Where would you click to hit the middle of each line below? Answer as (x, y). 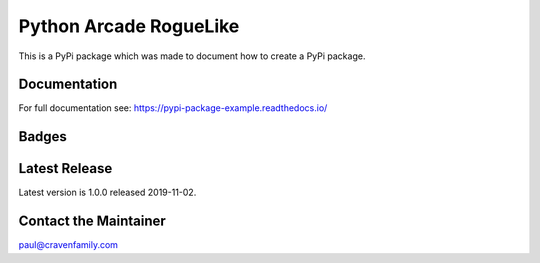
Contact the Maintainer (92, 221)
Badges (42, 136)
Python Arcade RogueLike (129, 26)
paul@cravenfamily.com (68, 245)
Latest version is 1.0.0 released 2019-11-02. (107, 192)
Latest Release (65, 168)
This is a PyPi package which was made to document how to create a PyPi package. (192, 56)
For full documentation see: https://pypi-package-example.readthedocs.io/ (173, 108)
